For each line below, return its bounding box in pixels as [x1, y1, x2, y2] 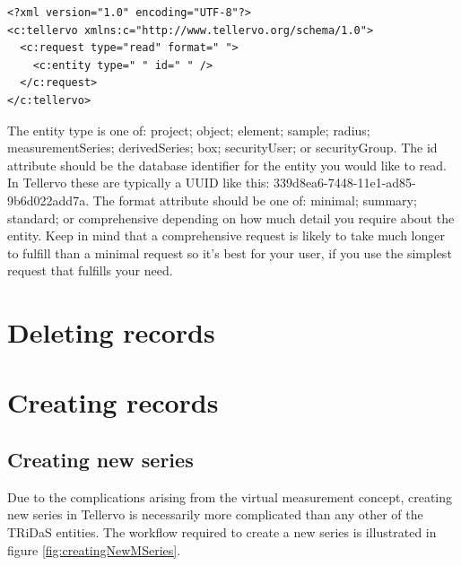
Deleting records [7, 314, 215, 351]
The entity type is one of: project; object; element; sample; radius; [7, 120, 370, 139]
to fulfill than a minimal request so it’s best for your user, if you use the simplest [7, 243, 452, 262]
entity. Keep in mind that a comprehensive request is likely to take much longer [7, 226, 445, 245]
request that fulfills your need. [7, 261, 173, 280]
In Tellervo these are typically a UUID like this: [7, 173, 270, 192]
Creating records [7, 384, 219, 421]
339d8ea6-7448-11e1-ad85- [274, 173, 416, 192]
